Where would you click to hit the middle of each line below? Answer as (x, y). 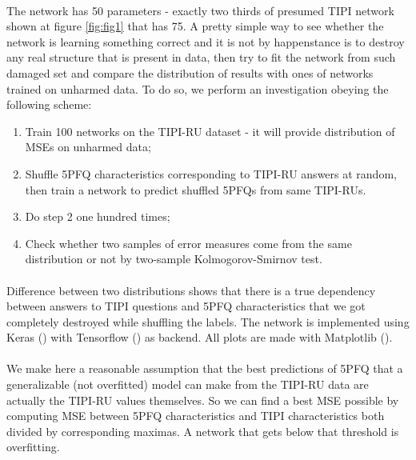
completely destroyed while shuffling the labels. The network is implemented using (208, 321)
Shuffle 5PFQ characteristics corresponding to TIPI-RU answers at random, (211, 173)
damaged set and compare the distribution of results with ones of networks (190, 72)
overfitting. (33, 447)
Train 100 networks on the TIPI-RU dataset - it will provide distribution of (210, 131)
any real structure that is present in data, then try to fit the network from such (201, 57)
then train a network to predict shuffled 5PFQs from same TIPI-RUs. (196, 189)
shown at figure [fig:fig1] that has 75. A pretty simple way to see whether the (195, 26)
